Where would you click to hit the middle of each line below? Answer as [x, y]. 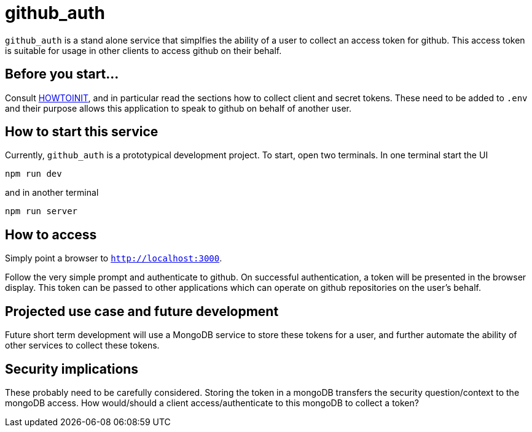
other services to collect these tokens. [82, 345]
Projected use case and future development [142, 311]
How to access [51, 234]
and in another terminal [52, 193]
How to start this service [82, 132]
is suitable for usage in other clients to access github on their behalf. [143, 50]
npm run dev [33, 174]
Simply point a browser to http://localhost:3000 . [114, 258]
